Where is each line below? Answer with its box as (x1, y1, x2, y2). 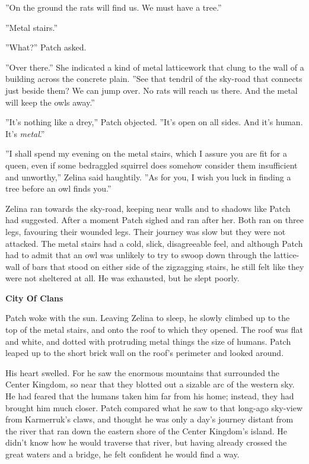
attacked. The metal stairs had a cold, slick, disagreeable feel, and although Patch (5, 237, 303, 249)
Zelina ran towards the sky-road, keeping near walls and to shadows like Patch (5, 202, 291, 214)
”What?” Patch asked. (5, 41, 87, 53)
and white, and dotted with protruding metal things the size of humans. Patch (5, 335, 291, 347)
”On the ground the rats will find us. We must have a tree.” (5, 1, 222, 13)
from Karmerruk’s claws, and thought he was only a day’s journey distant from (5, 413, 294, 425)
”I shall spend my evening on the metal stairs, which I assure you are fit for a (5, 147, 288, 160)
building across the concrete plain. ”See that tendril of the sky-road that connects (5, 72, 302, 85)
